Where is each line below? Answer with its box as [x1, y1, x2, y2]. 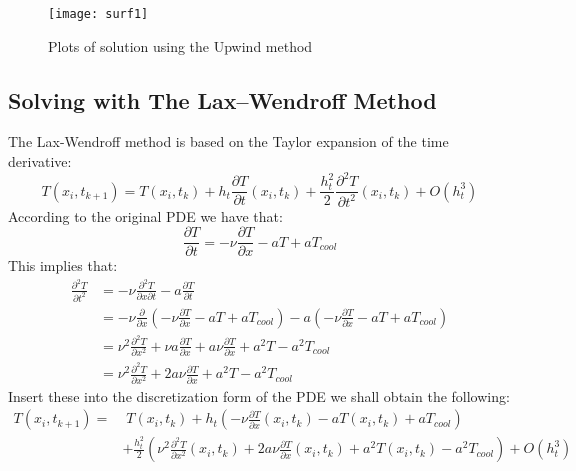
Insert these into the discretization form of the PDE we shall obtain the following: [8, 385, 510, 406]
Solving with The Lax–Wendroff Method [8, 84, 437, 115]
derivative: [8, 151, 72, 172]
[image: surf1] [48, 7, 149, 21]
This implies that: [8, 255, 118, 276]
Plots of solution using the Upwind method [48, 35, 313, 56]
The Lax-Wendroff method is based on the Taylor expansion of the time [8, 131, 449, 152]
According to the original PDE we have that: [8, 205, 283, 226]
